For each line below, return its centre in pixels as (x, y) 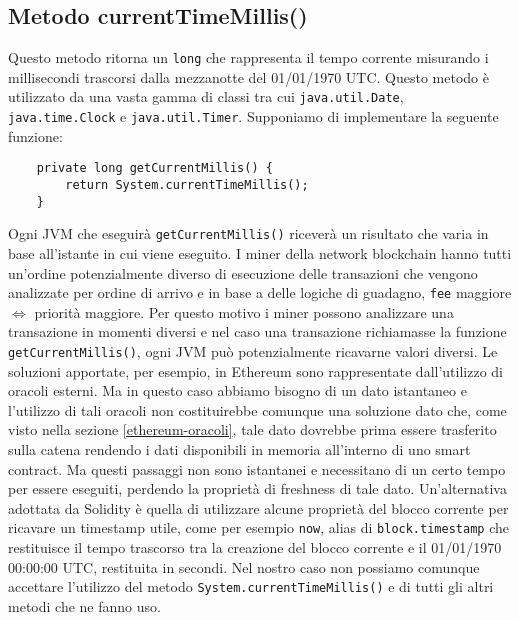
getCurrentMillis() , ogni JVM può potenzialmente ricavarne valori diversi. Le (253, 351)
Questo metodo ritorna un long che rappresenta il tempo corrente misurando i (248, 57)
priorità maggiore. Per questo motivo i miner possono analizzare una (244, 311)
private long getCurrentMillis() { (154, 168)
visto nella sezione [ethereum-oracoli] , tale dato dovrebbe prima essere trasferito (252, 429)
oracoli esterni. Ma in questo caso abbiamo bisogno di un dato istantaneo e (237, 390)
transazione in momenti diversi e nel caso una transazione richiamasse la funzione (257, 331)
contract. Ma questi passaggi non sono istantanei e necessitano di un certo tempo (257, 468)
